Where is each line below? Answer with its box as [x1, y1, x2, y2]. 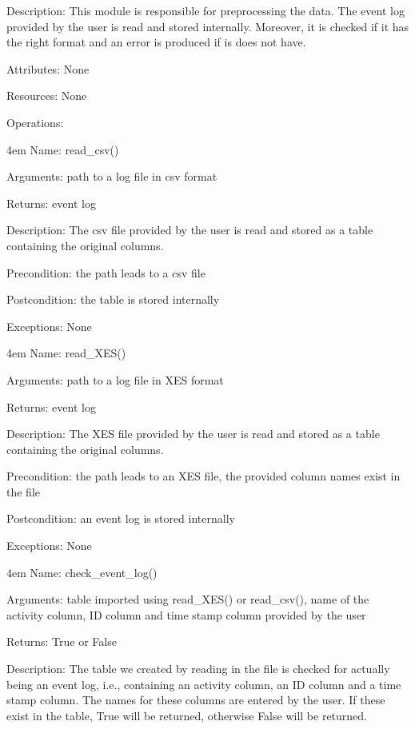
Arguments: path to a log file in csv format [6, 168, 217, 185]
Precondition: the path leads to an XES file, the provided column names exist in [6, 468, 401, 484]
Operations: [6, 114, 64, 130]
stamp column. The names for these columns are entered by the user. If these [6, 691, 385, 708]
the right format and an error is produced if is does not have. [6, 34, 306, 50]
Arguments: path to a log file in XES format [6, 371, 224, 388]
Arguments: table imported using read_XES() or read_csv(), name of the [6, 591, 369, 607]
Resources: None [6, 87, 87, 104]
